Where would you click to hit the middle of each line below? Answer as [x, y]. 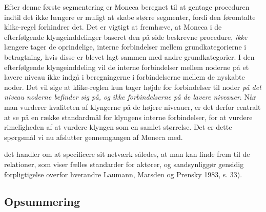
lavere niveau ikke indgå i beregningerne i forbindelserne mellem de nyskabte [125, 77]
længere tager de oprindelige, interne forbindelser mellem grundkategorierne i [125, 47]
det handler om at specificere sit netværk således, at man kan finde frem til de [127, 154]
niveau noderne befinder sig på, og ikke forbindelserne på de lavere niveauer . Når [130, 97]
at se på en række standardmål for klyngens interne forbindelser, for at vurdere [128, 117]
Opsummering [42, 202]
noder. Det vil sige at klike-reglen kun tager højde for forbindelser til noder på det [133, 87]
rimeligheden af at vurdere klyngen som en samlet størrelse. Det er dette [118, 127]
